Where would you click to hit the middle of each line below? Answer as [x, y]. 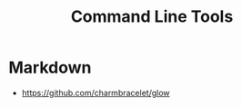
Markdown [50, 68]
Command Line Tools [152, 17]
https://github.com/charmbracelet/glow [96, 92]
